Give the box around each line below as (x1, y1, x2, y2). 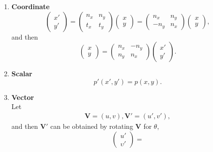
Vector (11, 92, 34, 102)
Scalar (11, 69, 32, 79)
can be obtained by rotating (50, 121, 133, 131)
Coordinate (11, 1, 50, 11)
